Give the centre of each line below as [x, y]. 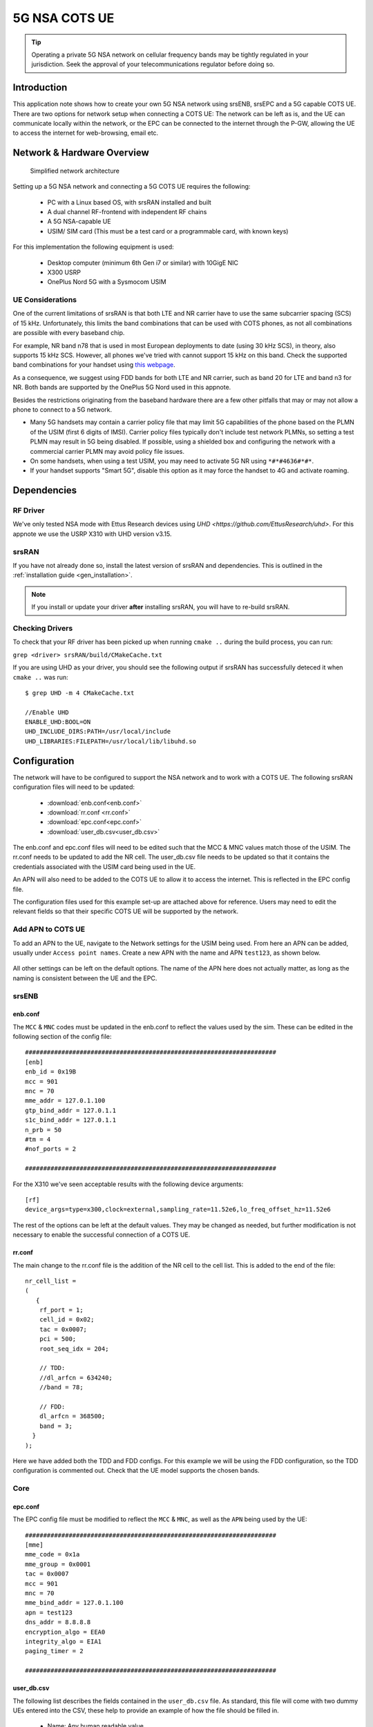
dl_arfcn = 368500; [72, 1416]
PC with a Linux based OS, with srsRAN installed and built [130, 202]
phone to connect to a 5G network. [63, 409]
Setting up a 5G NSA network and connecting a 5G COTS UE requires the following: [132, 187]
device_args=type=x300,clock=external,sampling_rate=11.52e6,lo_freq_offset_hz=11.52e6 [178, 1210]
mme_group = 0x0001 [58, 1564]
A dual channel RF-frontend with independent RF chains [127, 211]
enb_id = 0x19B [51, 1072]
